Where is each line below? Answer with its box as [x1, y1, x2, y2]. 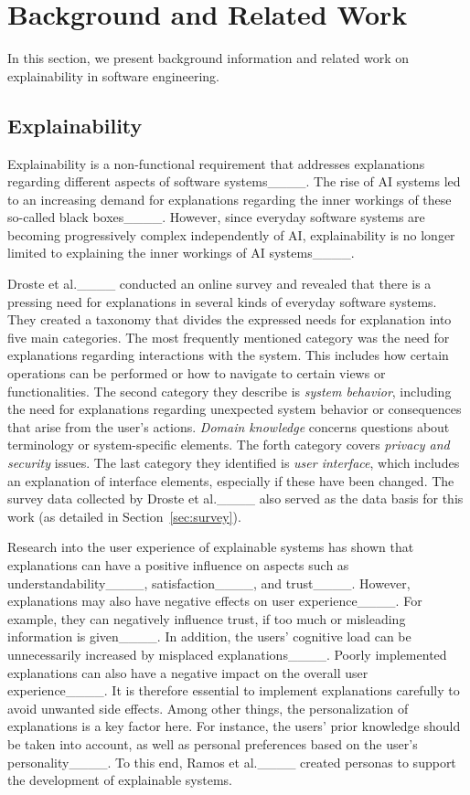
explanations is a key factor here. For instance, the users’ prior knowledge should [7, 716, 461, 736]
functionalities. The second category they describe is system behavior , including [7, 381, 452, 400]
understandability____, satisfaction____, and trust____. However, [7, 573, 411, 592]
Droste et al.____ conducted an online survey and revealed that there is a [7, 274, 432, 293]
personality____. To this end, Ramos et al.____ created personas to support [7, 752, 456, 771]
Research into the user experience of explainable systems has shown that [7, 537, 414, 556]
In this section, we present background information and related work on [7, 48, 410, 68]
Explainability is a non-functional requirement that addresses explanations [7, 154, 425, 173]
